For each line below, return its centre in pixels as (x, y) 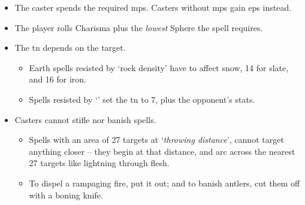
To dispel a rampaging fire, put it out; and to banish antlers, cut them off (164, 183)
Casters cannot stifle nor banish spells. (85, 119)
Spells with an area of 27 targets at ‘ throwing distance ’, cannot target (156, 140)
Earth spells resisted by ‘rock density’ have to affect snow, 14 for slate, (159, 67)
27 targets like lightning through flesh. (99, 163)
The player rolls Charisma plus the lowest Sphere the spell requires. (139, 27)
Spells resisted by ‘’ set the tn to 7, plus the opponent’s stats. (142, 99)
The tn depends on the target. (70, 48)
